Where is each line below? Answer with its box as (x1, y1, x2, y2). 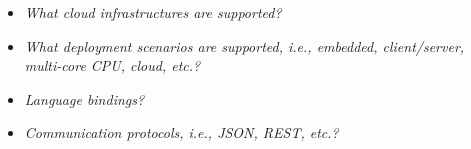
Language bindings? (24, 88, 145, 109)
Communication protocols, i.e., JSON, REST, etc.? (24, 122, 339, 143)
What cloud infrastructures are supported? (24, 2, 282, 22)
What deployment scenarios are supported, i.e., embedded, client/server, (24, 35, 465, 56)
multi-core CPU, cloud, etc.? (24, 55, 201, 76)
